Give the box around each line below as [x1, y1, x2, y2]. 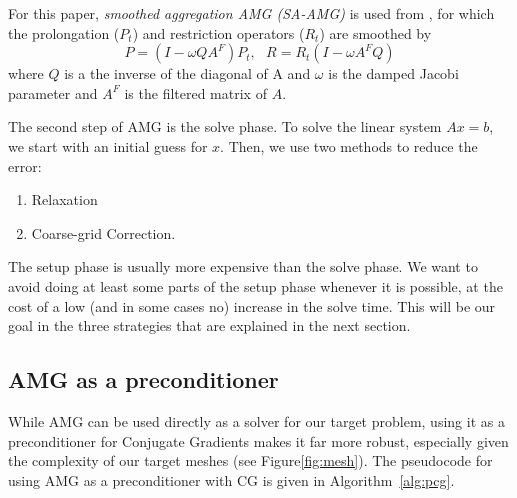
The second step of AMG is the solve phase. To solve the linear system [8, 116, 442, 137]
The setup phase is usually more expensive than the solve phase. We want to [8, 256, 478, 277]
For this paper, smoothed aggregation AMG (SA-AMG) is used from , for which [8, 3, 495, 23]
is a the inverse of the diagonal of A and [64, 63, 311, 84]
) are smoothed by [319, 22, 432, 43]
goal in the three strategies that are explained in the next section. [8, 315, 411, 336]
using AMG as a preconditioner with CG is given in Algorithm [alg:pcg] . [8, 469, 455, 490]
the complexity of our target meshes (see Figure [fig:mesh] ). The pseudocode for [8, 450, 493, 471]
